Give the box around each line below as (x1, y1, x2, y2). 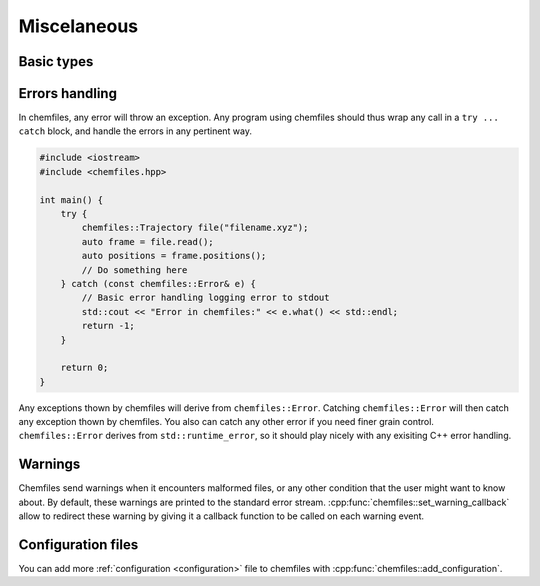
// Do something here (81, 264, 188, 275)
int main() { (39, 194, 104, 205)
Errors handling (18, 85, 117, 102)
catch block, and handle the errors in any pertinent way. (18, 125, 253, 137)
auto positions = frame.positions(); (81, 250, 267, 262)
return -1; (81, 320, 135, 332)
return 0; (60, 362, 109, 374)
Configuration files (18, 536, 139, 553)
